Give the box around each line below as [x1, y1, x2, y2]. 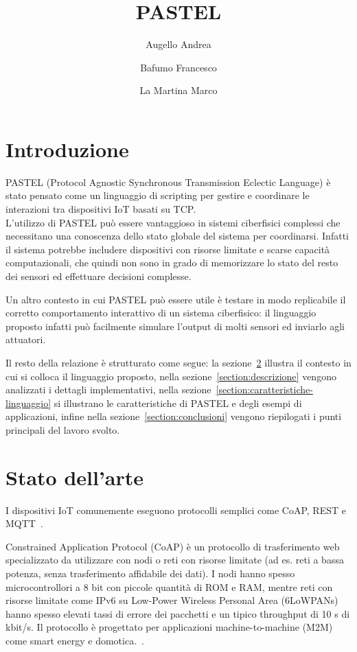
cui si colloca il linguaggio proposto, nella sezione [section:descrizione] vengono [5, 369, 336, 383]
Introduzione [5, 135, 129, 163]
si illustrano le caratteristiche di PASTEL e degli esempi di [54, 395, 302, 410]
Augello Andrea [146, 37, 211, 51]
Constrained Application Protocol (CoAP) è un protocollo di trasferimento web [5, 539, 340, 553]
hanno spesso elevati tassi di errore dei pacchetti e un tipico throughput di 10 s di [5, 606, 350, 620]
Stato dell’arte [5, 463, 144, 491]
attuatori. [5, 332, 46, 347]
